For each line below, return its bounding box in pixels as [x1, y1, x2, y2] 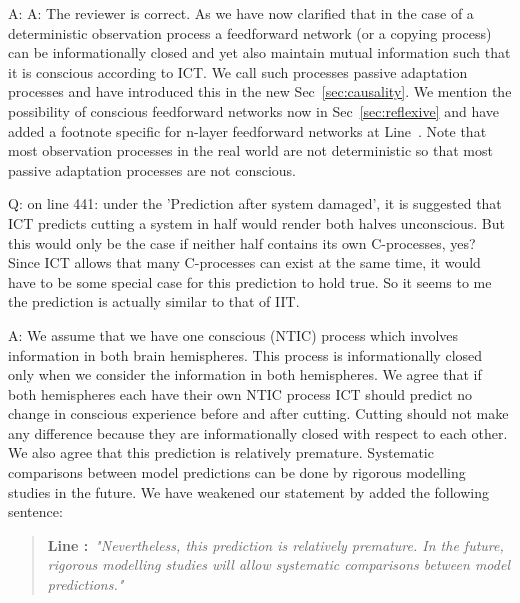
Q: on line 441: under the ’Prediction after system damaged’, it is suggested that [8, 193, 502, 214]
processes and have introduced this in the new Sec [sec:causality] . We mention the [8, 81, 512, 102]
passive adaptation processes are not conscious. [8, 159, 296, 180]
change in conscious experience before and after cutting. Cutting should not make [8, 403, 509, 424]
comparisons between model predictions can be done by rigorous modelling [8, 462, 466, 483]
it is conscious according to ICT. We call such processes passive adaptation [8, 61, 468, 82]
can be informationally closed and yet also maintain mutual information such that [8, 42, 511, 63]
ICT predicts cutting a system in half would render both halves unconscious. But [8, 212, 505, 233]
